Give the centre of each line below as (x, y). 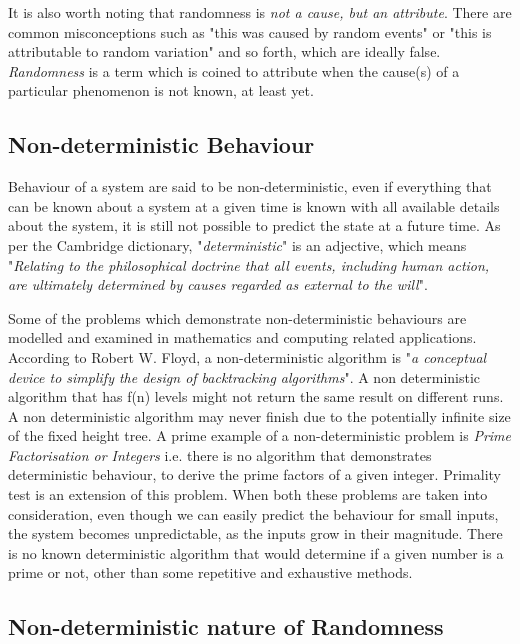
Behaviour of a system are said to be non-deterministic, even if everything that (250, 186)
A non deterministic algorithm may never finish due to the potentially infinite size (259, 415)
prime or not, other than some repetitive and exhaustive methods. (210, 572)
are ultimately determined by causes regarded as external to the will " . (218, 284)
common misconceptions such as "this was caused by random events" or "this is (250, 31)
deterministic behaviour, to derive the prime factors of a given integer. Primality (254, 474)
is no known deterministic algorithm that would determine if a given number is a (256, 552)
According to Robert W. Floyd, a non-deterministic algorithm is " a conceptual (247, 356)
